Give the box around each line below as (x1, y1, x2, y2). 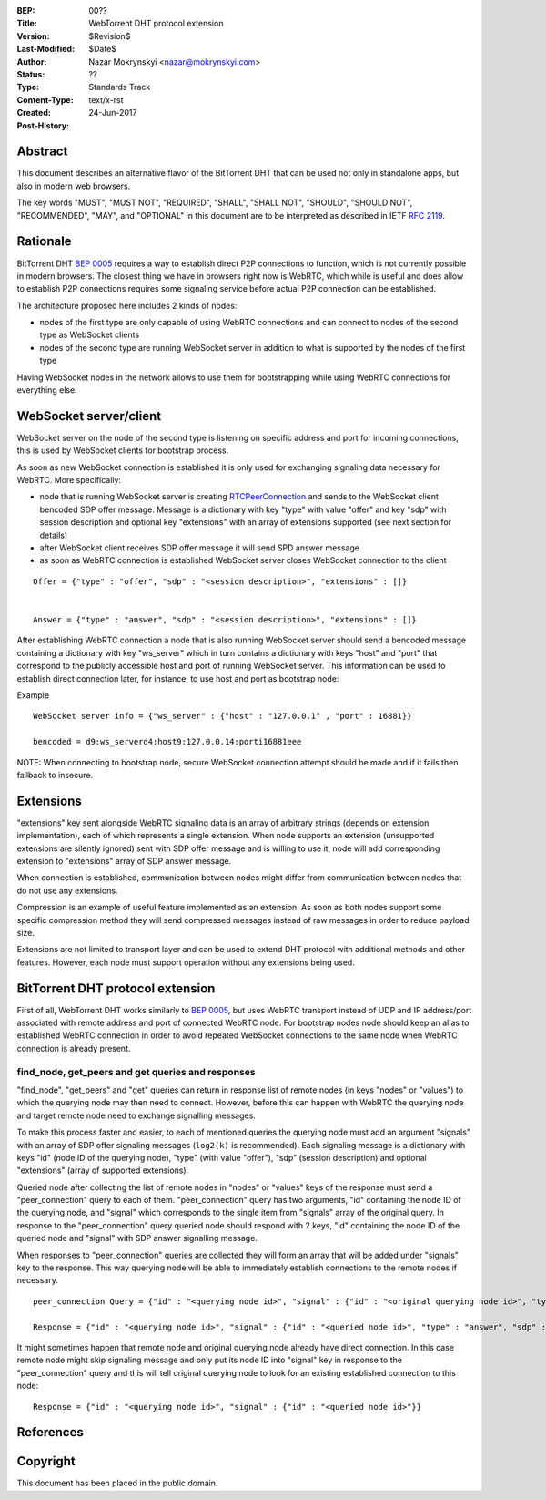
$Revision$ (88, 30, 131, 41)
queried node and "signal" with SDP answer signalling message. (16, 1233, 258, 1244)
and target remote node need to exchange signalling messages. (16, 1110, 257, 1121)
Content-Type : (16, 94, 74, 105)
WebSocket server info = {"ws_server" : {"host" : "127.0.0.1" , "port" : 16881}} (33, 711, 412, 722)
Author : (16, 56, 47, 67)
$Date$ (88, 44, 117, 55)
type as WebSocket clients (39, 329, 140, 341)
